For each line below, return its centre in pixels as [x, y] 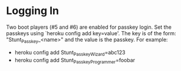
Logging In [33, 11]
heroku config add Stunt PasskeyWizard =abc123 [70, 53]
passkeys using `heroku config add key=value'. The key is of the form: [91, 33]
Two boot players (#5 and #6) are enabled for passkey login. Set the [89, 27]
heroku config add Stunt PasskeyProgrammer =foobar [75, 61]
